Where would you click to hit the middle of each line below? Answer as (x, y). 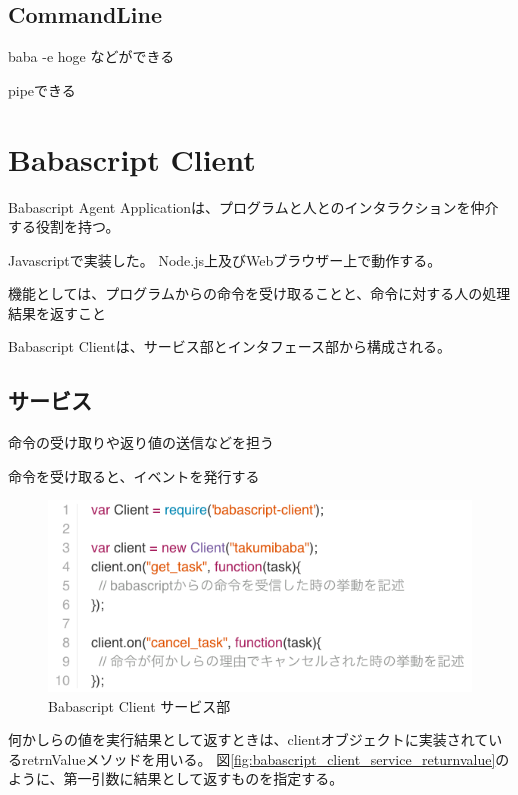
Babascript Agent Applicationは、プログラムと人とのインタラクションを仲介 (253, 206)
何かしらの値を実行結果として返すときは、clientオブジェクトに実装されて (248, 739)
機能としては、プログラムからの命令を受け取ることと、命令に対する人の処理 (259, 293)
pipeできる (42, 89)
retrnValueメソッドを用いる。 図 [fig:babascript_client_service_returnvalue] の (265, 758)
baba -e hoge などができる (91, 56)
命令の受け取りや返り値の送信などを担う (141, 442)
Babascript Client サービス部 (139, 705)
